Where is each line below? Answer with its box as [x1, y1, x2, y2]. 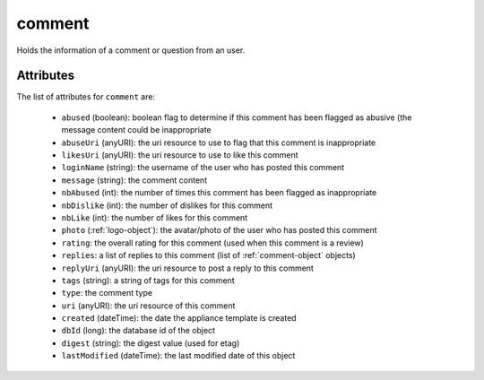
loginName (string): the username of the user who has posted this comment [61, 162, 345, 173]
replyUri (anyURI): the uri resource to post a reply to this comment [61, 263, 314, 273]
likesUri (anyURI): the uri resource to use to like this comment [61, 150, 298, 160]
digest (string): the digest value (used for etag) [61, 337, 240, 349]
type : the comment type [61, 288, 152, 298]
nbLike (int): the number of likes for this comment [61, 212, 248, 223]
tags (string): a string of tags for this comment [61, 274, 235, 286]
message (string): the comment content [61, 175, 208, 186]
